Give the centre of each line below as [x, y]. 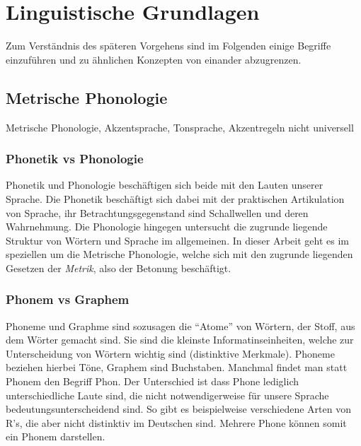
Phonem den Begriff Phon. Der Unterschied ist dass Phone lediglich [153, 381]
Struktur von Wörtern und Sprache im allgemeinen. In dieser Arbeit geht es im [178, 240]
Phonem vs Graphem [68, 299]
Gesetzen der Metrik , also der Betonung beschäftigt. [119, 268]
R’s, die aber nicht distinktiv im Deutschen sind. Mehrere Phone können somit [176, 422]
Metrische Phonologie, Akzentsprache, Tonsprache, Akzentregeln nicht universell [180, 127]
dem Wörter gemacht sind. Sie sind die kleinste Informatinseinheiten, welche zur [180, 340]
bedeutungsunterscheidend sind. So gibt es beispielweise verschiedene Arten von [178, 409]
